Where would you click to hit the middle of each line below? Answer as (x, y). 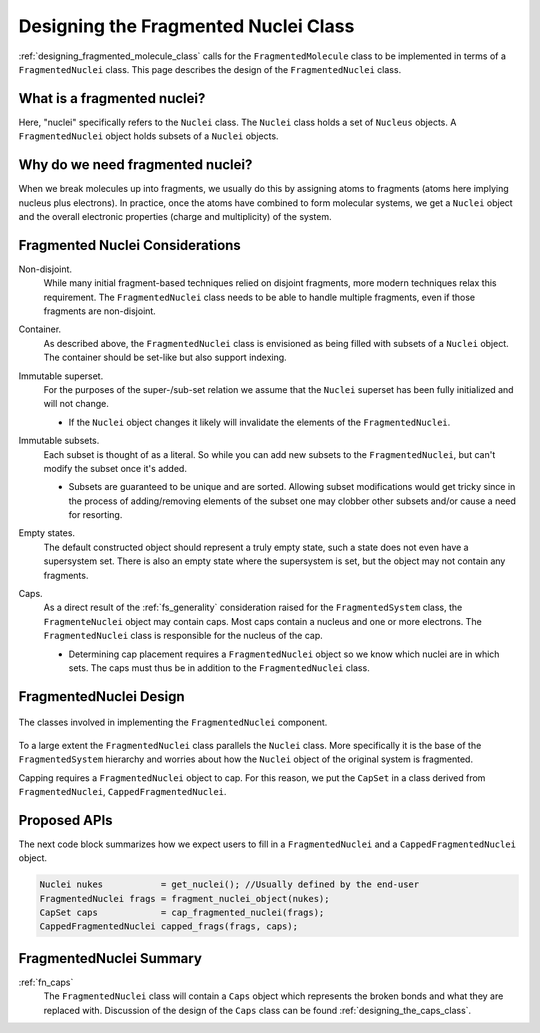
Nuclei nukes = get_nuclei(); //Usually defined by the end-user (229, 884)
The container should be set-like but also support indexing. (165, 357)
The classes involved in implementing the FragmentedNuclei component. (173, 722)
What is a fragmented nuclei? (112, 98)
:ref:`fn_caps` (46, 982)
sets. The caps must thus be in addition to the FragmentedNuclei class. (219, 667)
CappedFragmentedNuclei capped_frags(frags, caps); (169, 926)
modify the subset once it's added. (115, 468)
